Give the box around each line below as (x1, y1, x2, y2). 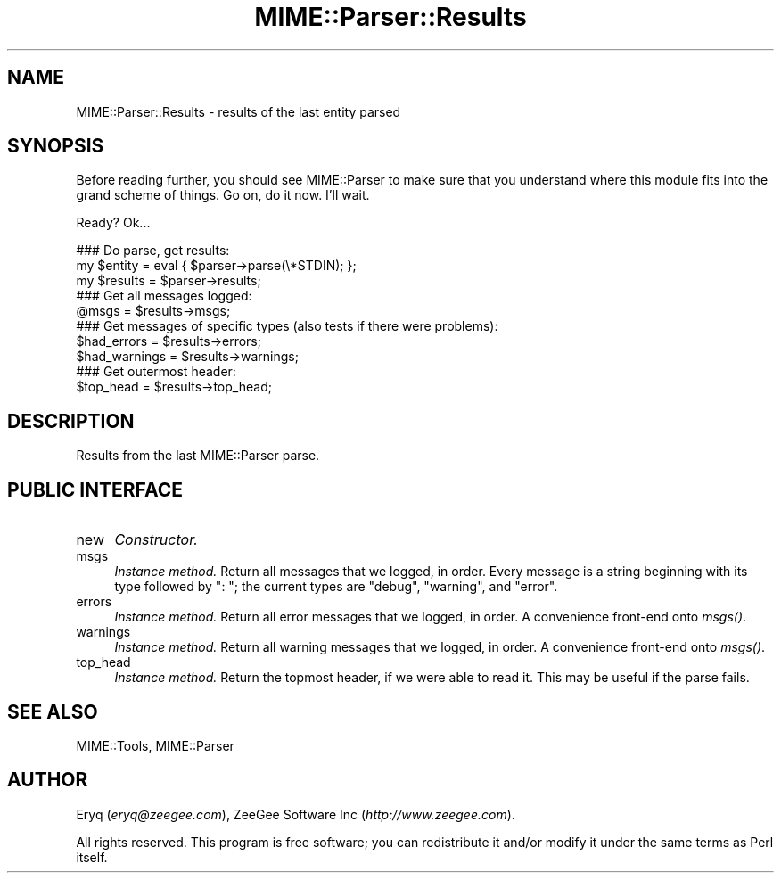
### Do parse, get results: (76, 243, 230, 259)
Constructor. (114, 530, 198, 549)
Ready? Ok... (76, 215, 151, 231)
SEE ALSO (7, 700, 98, 723)
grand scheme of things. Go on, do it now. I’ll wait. (76, 187, 370, 203)
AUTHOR (7, 769, 88, 792)
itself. (76, 849, 108, 865)
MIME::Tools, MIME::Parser (76, 737, 234, 753)
